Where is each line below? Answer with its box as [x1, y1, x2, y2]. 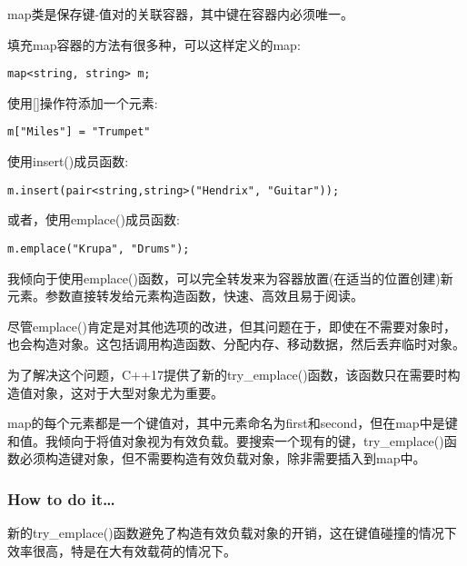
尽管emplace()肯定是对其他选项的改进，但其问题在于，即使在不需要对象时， [7, 316, 456, 335]
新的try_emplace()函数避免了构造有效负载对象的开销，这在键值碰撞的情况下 [7, 523, 457, 542]
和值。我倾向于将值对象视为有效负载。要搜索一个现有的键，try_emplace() [7, 431, 444, 450]
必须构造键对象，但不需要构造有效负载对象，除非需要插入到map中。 [19, 449, 426, 468]
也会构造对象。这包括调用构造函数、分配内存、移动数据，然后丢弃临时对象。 [7, 334, 465, 353]
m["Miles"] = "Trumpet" [7, 125, 151, 139]
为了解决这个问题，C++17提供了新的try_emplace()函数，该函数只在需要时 [7, 364, 448, 383]
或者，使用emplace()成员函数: [7, 210, 180, 229]
